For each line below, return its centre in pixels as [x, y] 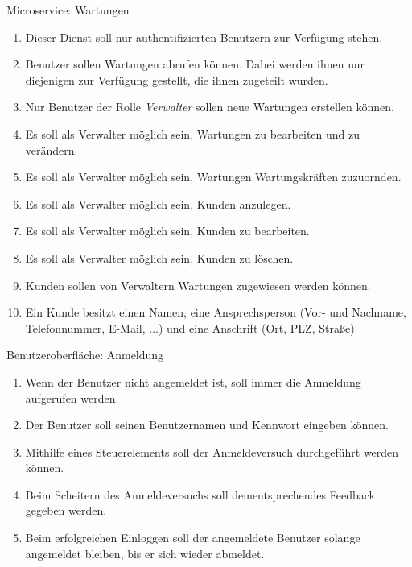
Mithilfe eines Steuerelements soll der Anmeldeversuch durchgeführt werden [212, 451]
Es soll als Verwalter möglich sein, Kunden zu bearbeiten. [167, 231]
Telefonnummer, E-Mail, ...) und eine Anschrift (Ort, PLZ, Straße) [190, 327]
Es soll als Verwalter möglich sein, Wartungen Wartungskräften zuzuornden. [213, 177]
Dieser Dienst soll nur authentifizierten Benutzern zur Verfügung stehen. [204, 37]
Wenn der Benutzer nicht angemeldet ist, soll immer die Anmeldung [193, 381]
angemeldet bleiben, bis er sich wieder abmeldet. [145, 553]
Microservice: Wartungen [68, 10]
